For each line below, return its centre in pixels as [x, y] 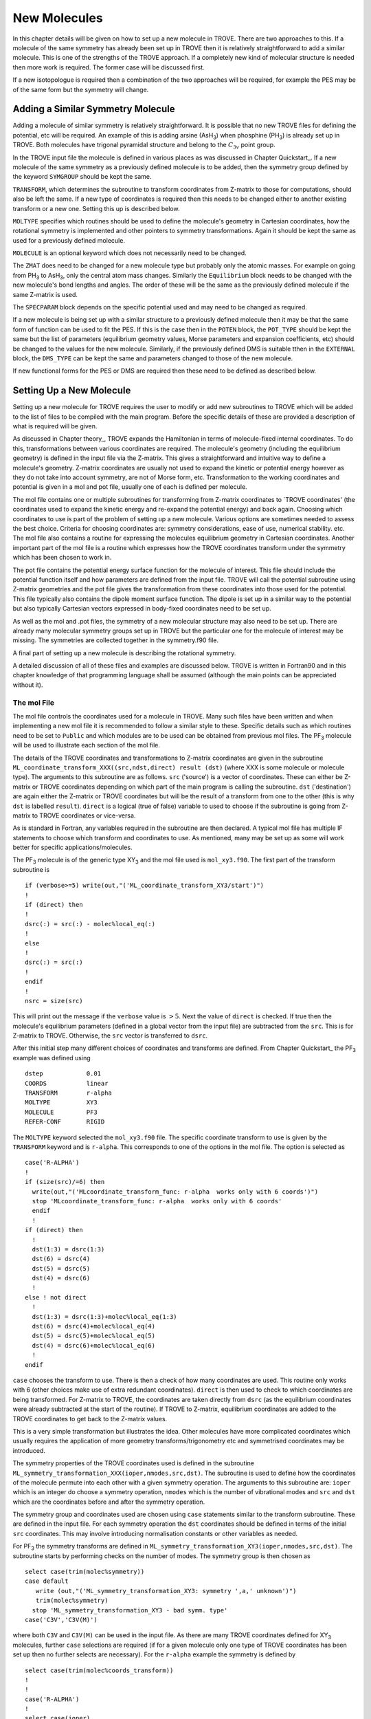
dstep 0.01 [63, 1074]
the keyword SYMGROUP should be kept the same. [82, 177]
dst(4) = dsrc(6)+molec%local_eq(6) [94, 1345]
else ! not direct [56, 1297]
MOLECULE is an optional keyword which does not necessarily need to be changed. [130, 253]
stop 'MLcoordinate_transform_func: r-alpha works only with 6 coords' [157, 1201]
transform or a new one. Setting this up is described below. [96, 208]
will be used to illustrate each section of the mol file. [87, 745]
